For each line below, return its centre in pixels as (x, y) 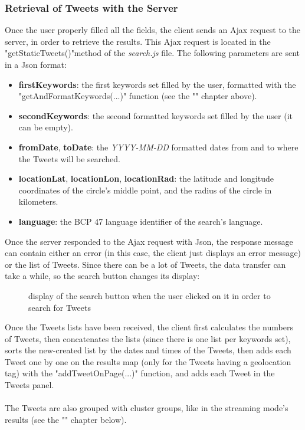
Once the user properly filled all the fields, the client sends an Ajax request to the (153, 30)
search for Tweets (60, 307)
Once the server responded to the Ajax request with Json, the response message (149, 241)
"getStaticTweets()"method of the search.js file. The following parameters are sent (152, 53)
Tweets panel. (29, 385)
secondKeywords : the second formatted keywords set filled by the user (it (155, 115)
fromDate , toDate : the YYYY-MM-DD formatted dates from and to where (158, 147)
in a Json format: (36, 64)
